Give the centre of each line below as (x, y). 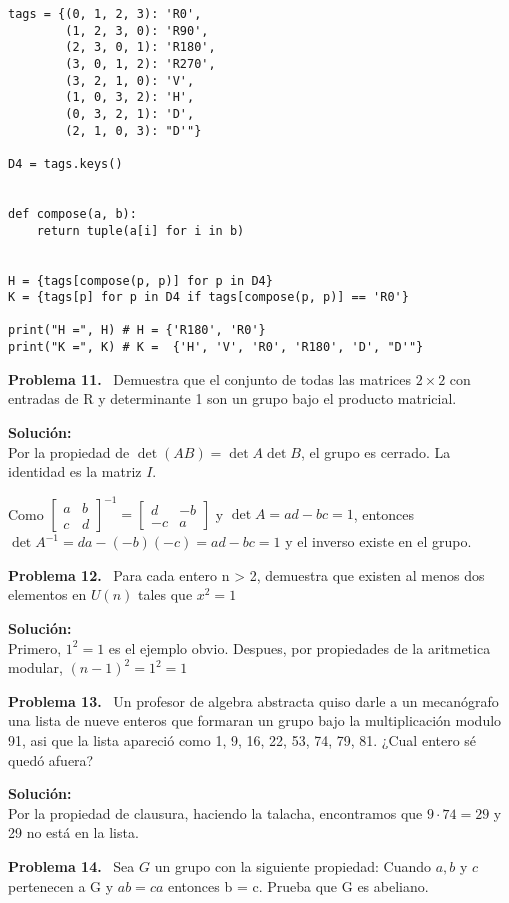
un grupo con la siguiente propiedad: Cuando (292, 865)
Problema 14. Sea (71, 865)
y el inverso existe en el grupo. (378, 541)
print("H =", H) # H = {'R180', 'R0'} (137, 330)
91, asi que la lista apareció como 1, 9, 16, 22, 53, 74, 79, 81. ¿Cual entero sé (242, 740)
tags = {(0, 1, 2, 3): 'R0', (105, 14)
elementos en (47, 594)
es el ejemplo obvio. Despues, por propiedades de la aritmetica (299, 647)
